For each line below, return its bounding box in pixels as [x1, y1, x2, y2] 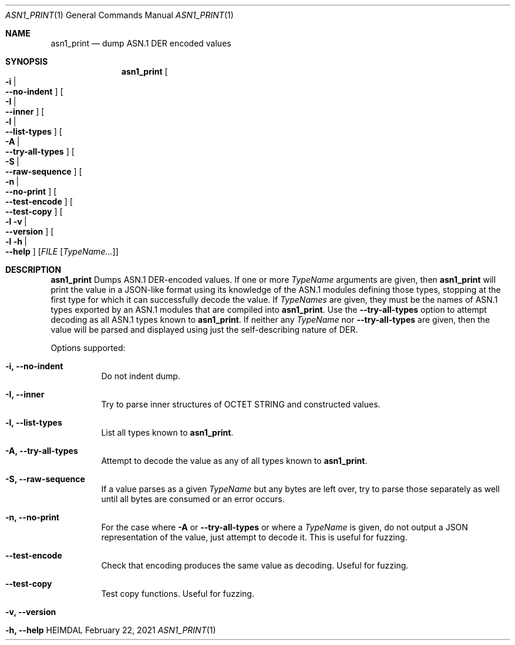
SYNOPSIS [5, 56, 48, 66]
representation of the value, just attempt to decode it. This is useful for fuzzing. [101, 532, 408, 542]
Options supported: [51, 343, 126, 353]
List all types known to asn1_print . [101, 427, 234, 437]
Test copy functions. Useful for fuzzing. [101, 589, 254, 599]
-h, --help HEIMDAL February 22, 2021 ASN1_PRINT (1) [5, 625, 216, 635]
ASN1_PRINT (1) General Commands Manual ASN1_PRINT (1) [5, 10, 234, 20]
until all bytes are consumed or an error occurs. [101, 494, 285, 504]
